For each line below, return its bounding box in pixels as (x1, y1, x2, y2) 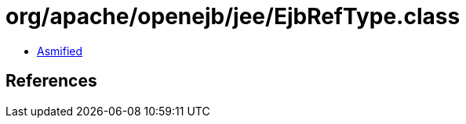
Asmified (37, 44, 83, 58)
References (5, 71, 97, 91)
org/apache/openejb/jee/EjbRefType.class (5, 3, 461, 30)
